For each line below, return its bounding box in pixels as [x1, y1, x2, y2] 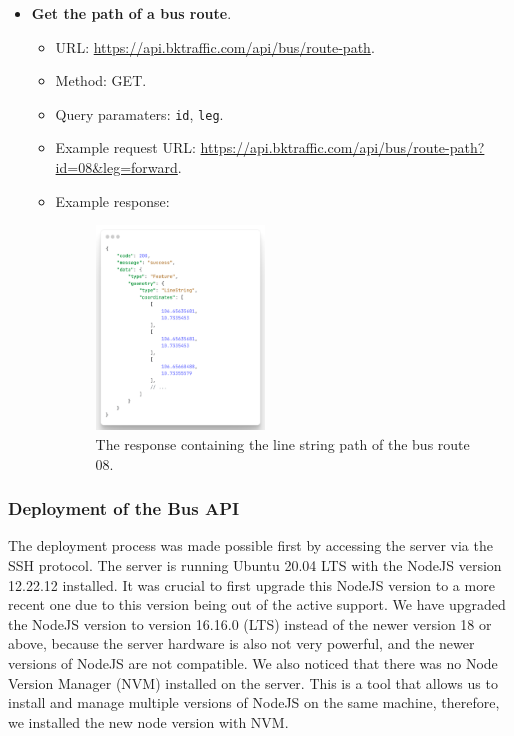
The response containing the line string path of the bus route [95, 434, 470, 455]
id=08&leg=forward [55, 157, 178, 178]
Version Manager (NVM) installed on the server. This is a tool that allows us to [8, 672, 498, 693]
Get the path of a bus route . [31, 3, 232, 23]
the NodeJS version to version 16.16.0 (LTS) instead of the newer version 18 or [8, 613, 492, 634]
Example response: [55, 190, 170, 211]
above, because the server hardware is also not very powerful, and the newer [8, 633, 475, 654]
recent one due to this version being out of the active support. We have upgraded [8, 594, 506, 615]
